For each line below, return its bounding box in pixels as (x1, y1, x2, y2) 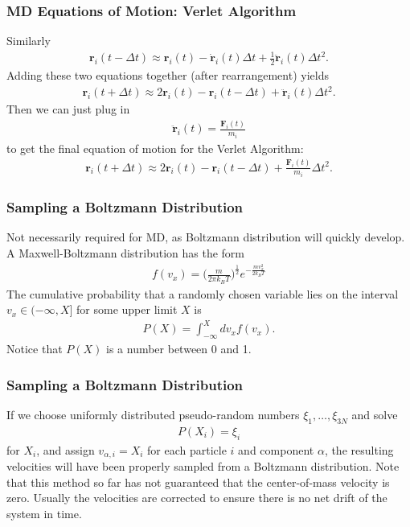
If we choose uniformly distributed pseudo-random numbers (6, 406, 300, 422)
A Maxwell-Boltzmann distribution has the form (6, 244, 245, 261)
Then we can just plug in (6, 101, 130, 117)
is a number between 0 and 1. (106, 340, 252, 357)
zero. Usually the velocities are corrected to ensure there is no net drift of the (6, 489, 387, 506)
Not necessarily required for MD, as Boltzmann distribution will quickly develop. (6, 229, 405, 245)
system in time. (6, 504, 82, 521)
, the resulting (324, 441, 394, 458)
